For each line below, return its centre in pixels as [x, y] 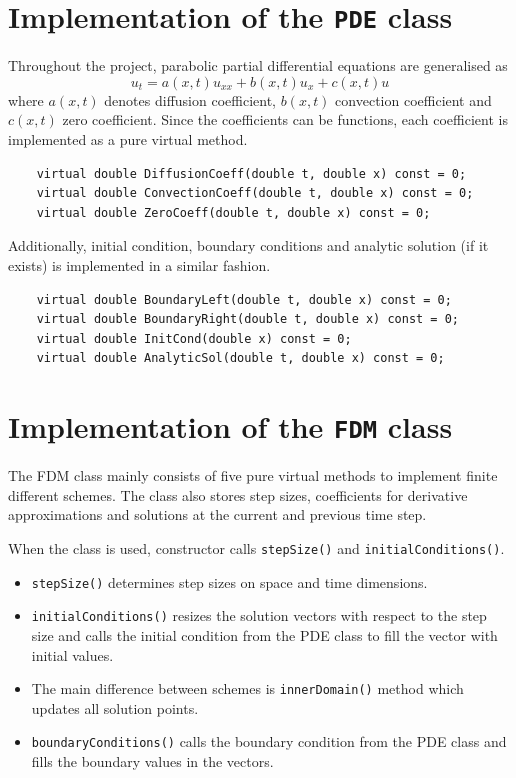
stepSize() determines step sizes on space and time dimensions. [229, 581]
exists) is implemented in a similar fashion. [139, 265]
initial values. [72, 654]
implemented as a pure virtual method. [128, 139]
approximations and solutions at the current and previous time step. [217, 514]
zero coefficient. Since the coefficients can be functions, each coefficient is [285, 119]
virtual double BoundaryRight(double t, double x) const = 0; [248, 319]
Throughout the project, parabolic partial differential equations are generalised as [258, 65]
